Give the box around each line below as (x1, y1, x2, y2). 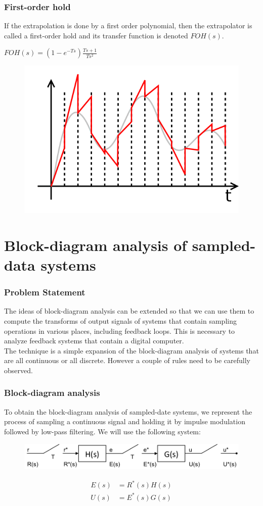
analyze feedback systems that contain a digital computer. (4, 335, 184, 346)
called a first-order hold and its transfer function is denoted (4, 30, 188, 40)
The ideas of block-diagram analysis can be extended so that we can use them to (4, 306, 254, 316)
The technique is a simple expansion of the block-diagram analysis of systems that (4, 345, 259, 356)
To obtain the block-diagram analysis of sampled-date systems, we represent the (4, 406, 252, 417)
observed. (4, 365, 33, 375)
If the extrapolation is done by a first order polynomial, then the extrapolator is (4, 20, 252, 31)
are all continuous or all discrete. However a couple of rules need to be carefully (4, 355, 250, 366)
